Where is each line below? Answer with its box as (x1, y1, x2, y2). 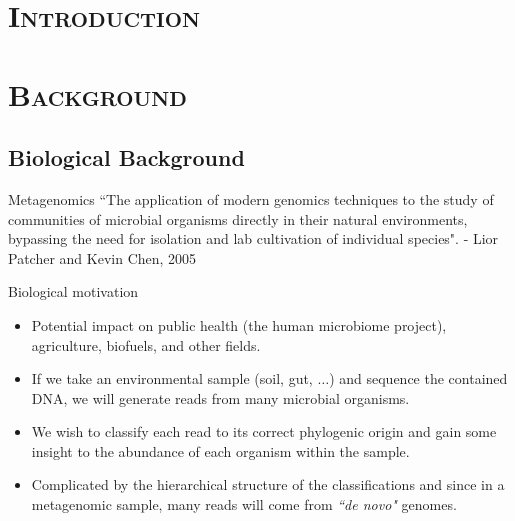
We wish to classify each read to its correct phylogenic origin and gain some (31, 421, 497, 442)
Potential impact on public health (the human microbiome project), (31, 314, 447, 335)
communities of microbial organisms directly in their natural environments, (8, 208, 468, 229)
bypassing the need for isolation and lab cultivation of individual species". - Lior (8, 228, 499, 249)
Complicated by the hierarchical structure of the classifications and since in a (31, 474, 505, 495)
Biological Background (8, 142, 245, 173)
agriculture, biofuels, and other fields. (31, 334, 261, 355)
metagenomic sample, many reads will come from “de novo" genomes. (31, 494, 457, 515)
